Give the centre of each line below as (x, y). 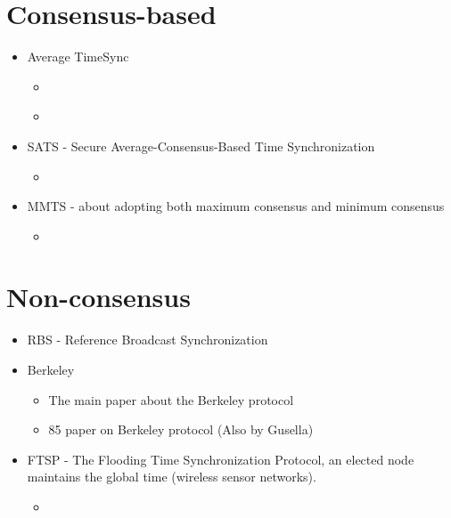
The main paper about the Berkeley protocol (171, 399)
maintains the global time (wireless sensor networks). (172, 477)
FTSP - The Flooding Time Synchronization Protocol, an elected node (221, 459)
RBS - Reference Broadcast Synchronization (148, 340)
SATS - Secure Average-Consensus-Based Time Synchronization (201, 146)
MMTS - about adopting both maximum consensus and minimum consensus (236, 206)
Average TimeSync (78, 57)
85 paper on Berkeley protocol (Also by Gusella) (181, 429)
